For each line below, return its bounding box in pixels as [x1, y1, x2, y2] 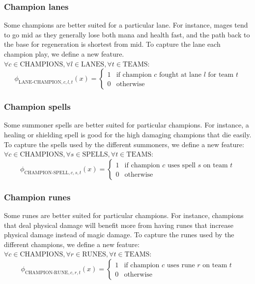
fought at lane [159, 71, 201, 79]
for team [208, 71, 234, 79]
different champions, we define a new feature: [4, 239, 140, 249]
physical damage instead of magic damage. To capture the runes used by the [4, 229, 234, 240]
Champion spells [4, 100, 71, 113]
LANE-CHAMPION [18, 79, 61, 85]
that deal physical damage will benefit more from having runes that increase [4, 220, 234, 230]
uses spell [167, 161, 196, 169]
